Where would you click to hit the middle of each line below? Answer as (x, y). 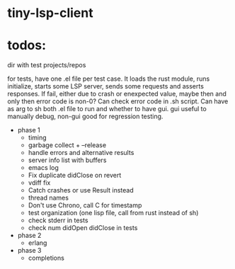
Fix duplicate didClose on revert (75, 176)
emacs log (43, 168)
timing (38, 138)
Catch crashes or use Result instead (81, 190)
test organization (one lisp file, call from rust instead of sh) (113, 213)
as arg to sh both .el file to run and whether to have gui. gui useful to (107, 109)
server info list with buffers (67, 160)
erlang (38, 243)
